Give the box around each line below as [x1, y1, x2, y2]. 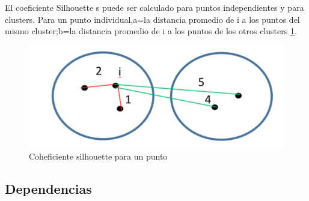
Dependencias [5, 179, 92, 197]
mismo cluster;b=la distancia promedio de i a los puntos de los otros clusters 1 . [5, 25, 297, 37]
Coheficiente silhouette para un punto [29, 149, 168, 162]
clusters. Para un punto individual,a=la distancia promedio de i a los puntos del [5, 13, 300, 25]
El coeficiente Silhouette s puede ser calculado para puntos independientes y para [5, 1, 304, 13]
